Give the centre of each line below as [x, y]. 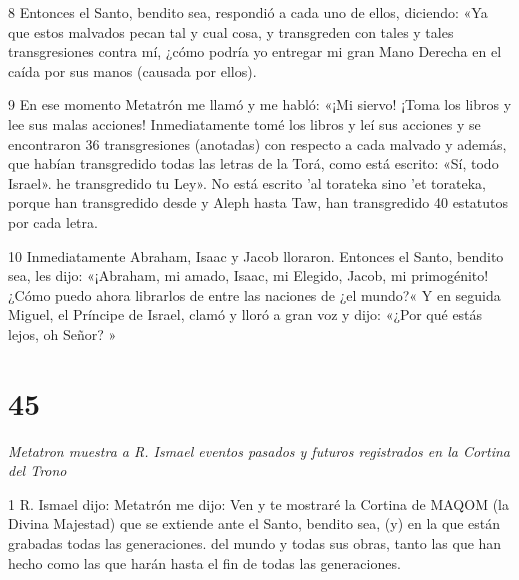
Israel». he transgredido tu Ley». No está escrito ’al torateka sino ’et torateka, [247, 182]
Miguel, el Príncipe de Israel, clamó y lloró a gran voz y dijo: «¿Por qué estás [245, 314]
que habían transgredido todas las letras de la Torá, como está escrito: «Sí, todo [253, 163]
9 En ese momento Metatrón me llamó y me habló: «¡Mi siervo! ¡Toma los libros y [260, 104]
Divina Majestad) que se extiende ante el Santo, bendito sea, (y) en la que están [254, 523]
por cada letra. [53, 221]
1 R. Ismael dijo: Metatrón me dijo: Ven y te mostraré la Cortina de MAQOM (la [258, 503]
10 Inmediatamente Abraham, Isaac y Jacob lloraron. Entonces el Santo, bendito [256, 255]
